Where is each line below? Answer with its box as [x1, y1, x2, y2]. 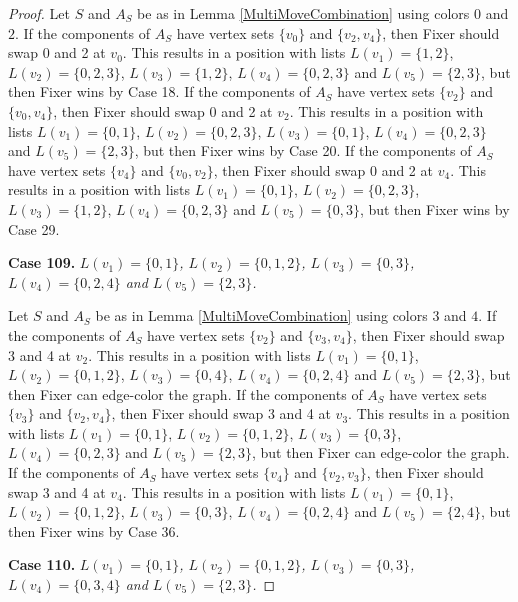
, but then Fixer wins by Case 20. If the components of [134, 140, 472, 161]
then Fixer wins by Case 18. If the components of [8, 81, 311, 102]
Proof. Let [8, 3, 70, 23]
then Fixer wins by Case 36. [8, 520, 180, 541]
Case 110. [8, 554, 76, 575]
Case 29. [8, 218, 60, 239]
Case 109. [8, 252, 76, 273]
